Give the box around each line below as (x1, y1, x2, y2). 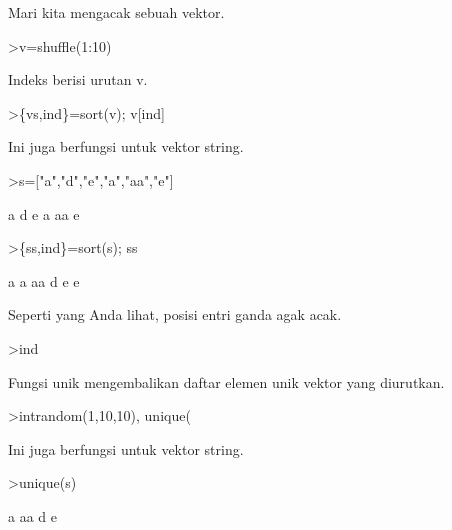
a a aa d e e (8, 270, 80, 291)
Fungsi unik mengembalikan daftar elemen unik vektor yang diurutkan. (8, 371, 445, 392)
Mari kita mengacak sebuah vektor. (8, 2, 225, 22)
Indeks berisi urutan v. (8, 69, 148, 90)
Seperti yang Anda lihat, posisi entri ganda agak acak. (8, 304, 342, 325)
